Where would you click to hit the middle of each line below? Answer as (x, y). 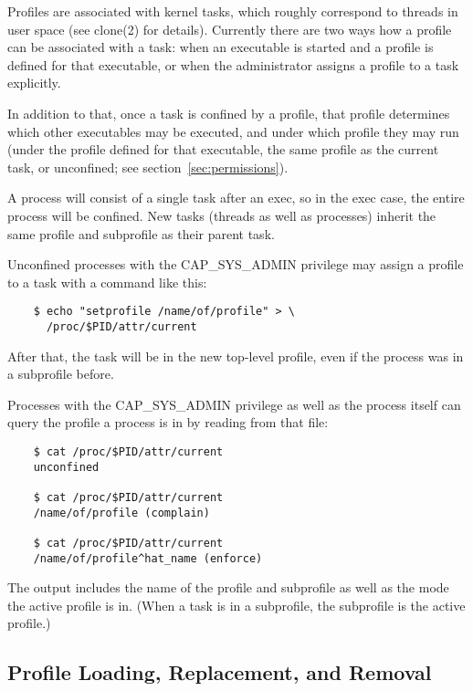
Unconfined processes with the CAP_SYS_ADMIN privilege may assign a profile (236, 264)
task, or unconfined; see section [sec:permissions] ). (148, 167)
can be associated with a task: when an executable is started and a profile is (221, 47)
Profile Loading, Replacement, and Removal (220, 672)
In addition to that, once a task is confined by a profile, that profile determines (229, 113)
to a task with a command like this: (107, 282)
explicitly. (34, 83)
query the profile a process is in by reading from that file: (168, 422)
